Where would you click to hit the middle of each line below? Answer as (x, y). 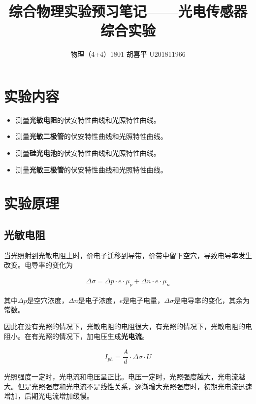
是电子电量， (144, 300)
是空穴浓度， (48, 300)
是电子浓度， (99, 300)
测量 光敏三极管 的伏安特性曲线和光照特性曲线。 (91, 169)
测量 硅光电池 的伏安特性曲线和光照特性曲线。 (88, 153)
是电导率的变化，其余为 (212, 300)
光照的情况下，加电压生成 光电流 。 (93, 336)
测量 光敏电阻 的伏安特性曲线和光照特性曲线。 (88, 119)
